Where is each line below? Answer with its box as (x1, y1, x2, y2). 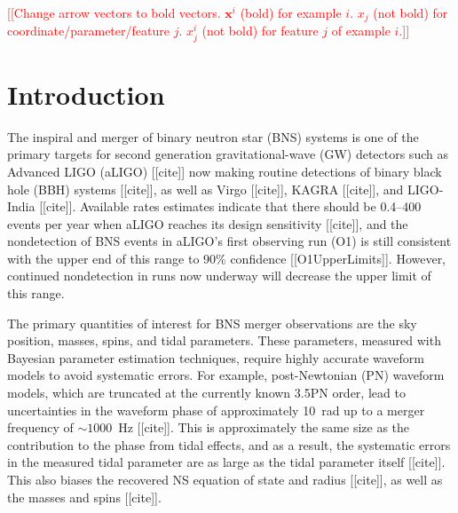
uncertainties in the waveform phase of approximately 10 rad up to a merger (7, 400, 425, 419)
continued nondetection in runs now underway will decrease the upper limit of (7, 266, 431, 285)
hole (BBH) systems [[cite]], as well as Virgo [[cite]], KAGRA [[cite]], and (7, 179, 404, 198)
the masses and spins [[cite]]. (7, 487, 162, 506)
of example (331, 21, 391, 40)
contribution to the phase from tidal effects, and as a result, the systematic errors (7, 435, 451, 454)
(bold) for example (240, 4, 342, 21)
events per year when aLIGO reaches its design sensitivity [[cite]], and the (7, 214, 408, 233)
